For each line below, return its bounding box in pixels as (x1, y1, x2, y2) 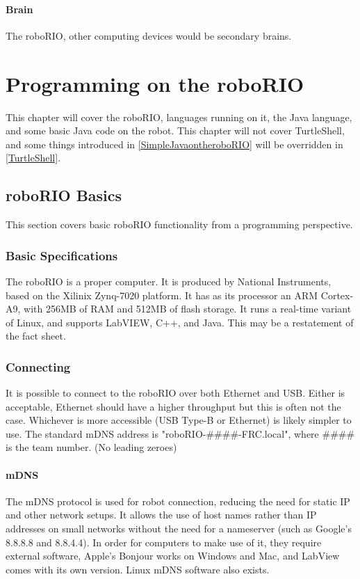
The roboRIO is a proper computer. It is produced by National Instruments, (6, 273, 332, 288)
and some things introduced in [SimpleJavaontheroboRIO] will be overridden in (6, 136, 343, 151)
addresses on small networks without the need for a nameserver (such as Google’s (6, 521, 352, 536)
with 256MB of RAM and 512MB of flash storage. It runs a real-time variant (24, 301, 352, 316)
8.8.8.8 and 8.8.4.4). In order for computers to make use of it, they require (6, 534, 322, 549)
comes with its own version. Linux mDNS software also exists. (6, 562, 270, 576)
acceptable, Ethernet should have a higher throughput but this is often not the (6, 399, 341, 413)
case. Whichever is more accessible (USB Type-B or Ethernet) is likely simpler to (6, 413, 352, 427)
